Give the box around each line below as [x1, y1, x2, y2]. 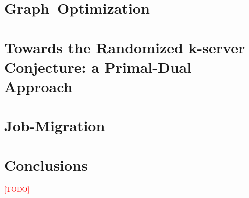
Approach [4, 76, 73, 96]
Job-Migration [4, 115, 105, 136]
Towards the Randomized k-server [4, 37, 245, 57]
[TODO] [4, 183, 30, 194]
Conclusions [4, 154, 88, 175]
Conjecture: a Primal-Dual [4, 56, 192, 77]
